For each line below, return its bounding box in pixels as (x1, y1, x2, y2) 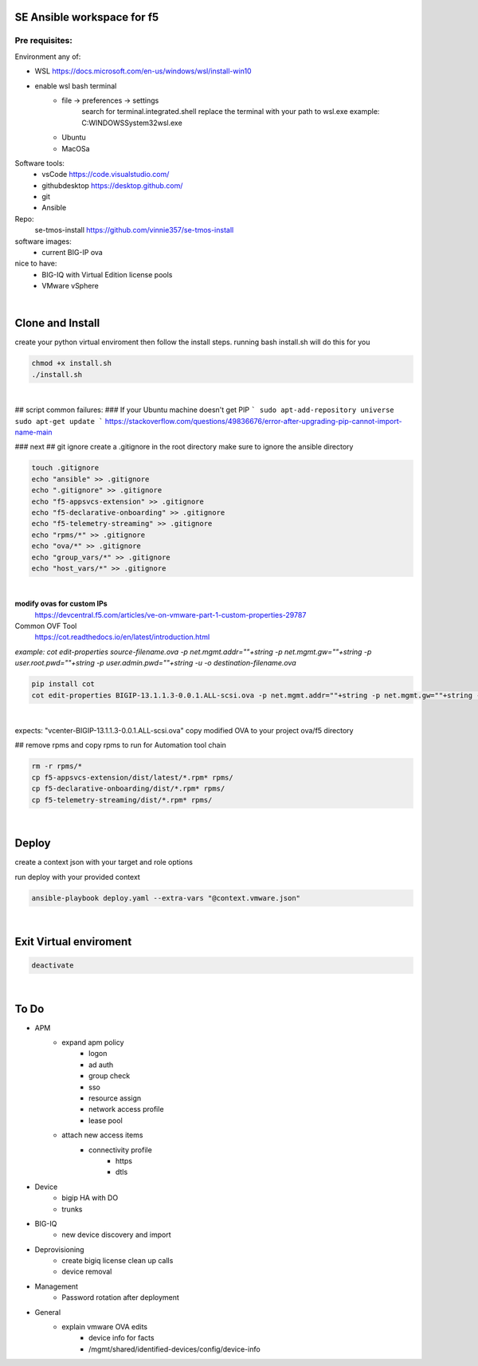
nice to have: (14, 259, 57, 269)
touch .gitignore (31, 463, 100, 473)
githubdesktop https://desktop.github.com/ (41, 180, 183, 190)
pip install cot (31, 680, 96, 689)
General (34, 1307, 61, 1317)
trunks (61, 1204, 83, 1214)
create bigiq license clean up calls (61, 1256, 174, 1266)
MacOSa (61, 143, 91, 153)
